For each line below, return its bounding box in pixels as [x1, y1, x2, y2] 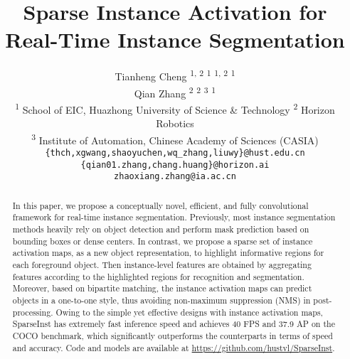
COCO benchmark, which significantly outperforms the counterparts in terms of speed [12, 329, 333, 341]
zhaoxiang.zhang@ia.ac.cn [114, 171, 236, 182]
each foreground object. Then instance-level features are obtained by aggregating [12, 258, 312, 270]
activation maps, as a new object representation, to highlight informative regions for [12, 247, 324, 259]
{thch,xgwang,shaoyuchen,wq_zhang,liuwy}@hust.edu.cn [45, 147, 305, 158]
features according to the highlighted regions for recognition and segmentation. [12, 270, 304, 282]
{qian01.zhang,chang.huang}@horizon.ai [80, 159, 270, 170]
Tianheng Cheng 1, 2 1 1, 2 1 [115, 67, 235, 83]
